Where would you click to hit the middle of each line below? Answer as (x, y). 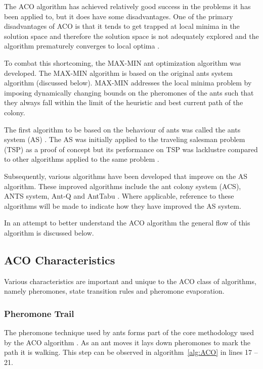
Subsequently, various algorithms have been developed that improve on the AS (126, 176)
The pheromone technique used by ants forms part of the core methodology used (129, 332)
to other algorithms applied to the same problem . (82, 159)
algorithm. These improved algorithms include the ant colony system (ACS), (123, 186)
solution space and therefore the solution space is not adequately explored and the (131, 36)
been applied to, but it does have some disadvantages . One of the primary (119, 16)
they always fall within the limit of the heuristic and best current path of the (124, 102)
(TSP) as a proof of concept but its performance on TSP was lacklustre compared (131, 149)
